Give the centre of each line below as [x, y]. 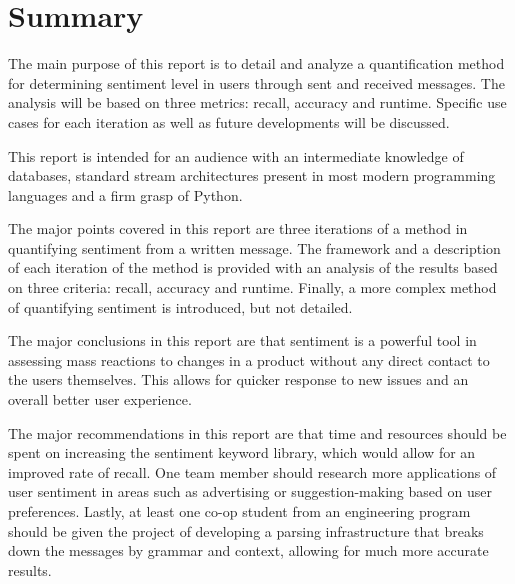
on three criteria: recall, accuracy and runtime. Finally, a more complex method [252, 287]
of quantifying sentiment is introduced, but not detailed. [180, 306]
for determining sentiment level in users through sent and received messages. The [256, 82]
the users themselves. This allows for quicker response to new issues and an [238, 379]
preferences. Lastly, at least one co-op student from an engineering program [239, 511]
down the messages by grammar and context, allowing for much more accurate [248, 550]
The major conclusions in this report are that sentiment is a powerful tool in [242, 340]
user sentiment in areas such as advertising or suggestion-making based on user [250, 491]
